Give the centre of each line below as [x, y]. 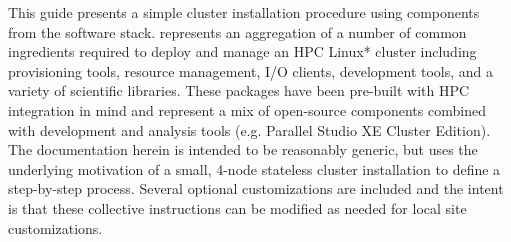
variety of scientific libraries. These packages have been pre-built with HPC [239, 90]
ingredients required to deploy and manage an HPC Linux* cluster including [242, 51]
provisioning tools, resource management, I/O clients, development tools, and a [251, 70]
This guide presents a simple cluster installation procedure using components [244, 12]
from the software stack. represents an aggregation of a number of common [237, 31]
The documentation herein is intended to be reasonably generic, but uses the [243, 149]
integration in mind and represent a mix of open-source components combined [247, 109]
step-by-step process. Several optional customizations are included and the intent [256, 188]
